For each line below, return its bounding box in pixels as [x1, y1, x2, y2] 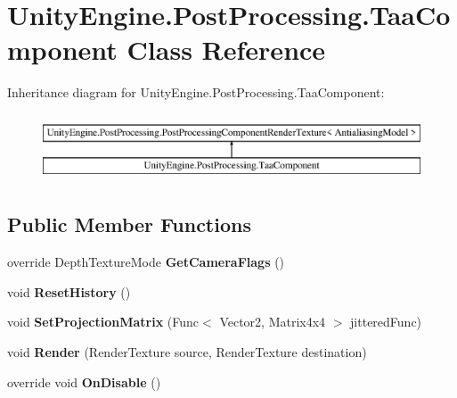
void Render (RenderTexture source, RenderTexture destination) [7, 343, 367, 361]
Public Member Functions [7, 211, 251, 238]
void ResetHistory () [7, 282, 131, 301]
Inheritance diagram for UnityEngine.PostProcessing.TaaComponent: [7, 83, 385, 102]
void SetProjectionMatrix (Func [7, 312, 200, 331]
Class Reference [126, 31, 326, 68]
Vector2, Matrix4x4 [219, 312, 326, 331]
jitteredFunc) [350, 312, 422, 331]
